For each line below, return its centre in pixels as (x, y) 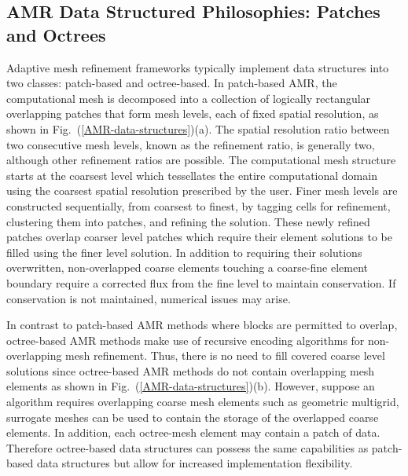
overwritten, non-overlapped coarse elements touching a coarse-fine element (187, 267)
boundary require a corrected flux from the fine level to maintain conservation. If (201, 282)
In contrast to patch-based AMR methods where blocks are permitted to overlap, (202, 325)
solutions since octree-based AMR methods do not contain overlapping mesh (191, 370)
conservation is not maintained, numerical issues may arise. (149, 298)
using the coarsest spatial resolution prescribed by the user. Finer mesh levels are (202, 190)
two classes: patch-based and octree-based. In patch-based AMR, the (172, 83)
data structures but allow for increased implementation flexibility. (195, 463)
